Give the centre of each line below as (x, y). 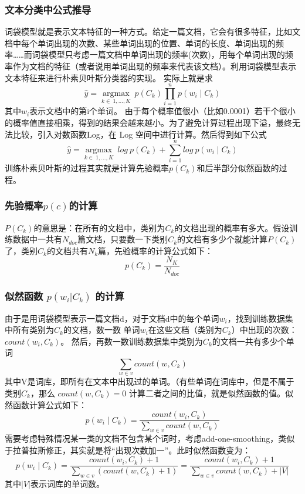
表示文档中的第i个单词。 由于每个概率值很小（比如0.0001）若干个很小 (162, 111)
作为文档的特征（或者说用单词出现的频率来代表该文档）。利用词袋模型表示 (154, 66)
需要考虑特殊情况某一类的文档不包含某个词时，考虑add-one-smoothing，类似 (150, 438)
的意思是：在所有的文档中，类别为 (99, 227)
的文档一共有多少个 (249, 341)
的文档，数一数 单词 (101, 330)
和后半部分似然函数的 (238, 168)
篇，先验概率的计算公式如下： (156, 250)
